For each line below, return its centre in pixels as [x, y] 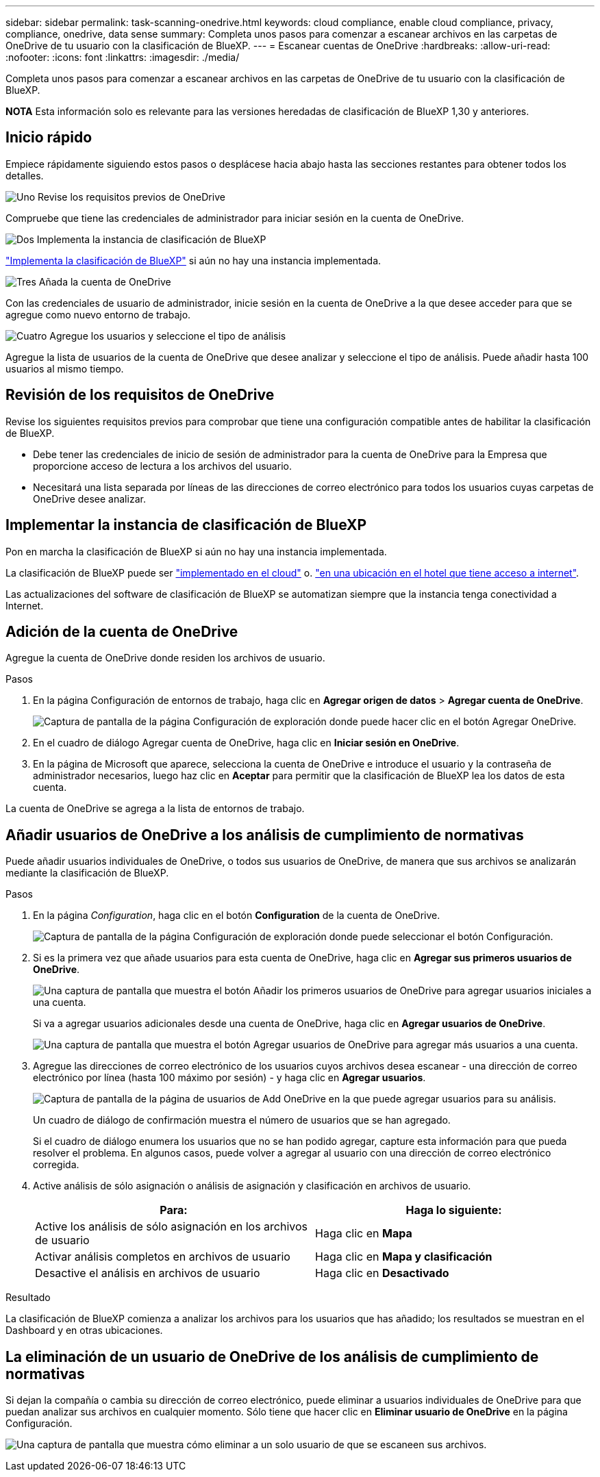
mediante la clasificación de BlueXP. [87, 873]
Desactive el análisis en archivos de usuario [148, 1273]
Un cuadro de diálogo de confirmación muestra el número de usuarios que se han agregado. [242, 1120]
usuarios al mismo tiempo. [65, 368]
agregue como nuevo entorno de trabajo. [98, 314]
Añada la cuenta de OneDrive [105, 281]
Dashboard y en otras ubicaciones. [84, 1330]
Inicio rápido [49, 138]
